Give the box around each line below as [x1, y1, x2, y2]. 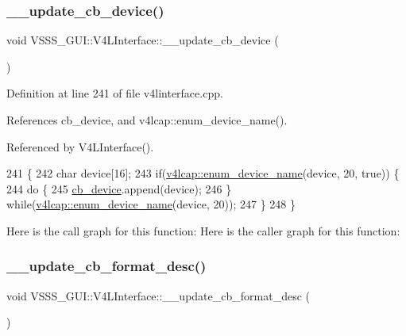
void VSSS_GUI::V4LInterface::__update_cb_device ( [6, 32, 279, 48]
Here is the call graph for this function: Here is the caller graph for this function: [6, 222, 400, 239]
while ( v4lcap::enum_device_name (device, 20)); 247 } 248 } [6, 196, 296, 212]
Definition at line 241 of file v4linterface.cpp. [6, 85, 223, 101]
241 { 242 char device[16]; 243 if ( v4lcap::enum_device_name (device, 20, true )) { [6, 165, 400, 181]
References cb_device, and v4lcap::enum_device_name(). [6, 112, 288, 128]
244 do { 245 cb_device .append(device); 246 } [6, 180, 232, 197]
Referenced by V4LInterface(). [6, 138, 154, 155]
